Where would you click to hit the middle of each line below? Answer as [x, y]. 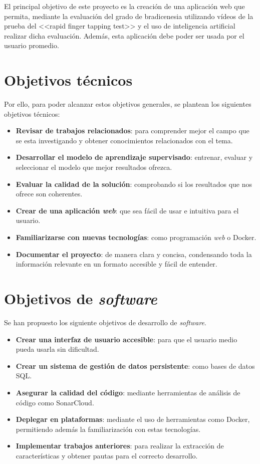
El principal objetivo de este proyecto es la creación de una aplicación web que [124, 6]
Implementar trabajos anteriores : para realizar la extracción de [120, 446]
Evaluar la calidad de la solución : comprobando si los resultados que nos [134, 184]
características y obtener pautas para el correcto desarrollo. [107, 455]
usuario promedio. [32, 45]
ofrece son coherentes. [49, 194]
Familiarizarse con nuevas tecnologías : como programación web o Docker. [136, 237]
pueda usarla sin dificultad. [57, 349]
